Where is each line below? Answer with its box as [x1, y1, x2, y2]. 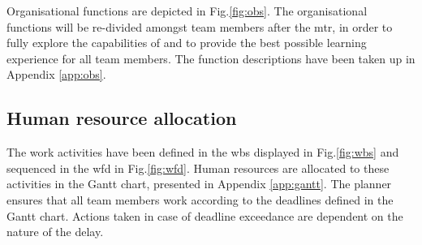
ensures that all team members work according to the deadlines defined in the [6, 191, 394, 208]
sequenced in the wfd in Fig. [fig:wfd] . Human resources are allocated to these [6, 159, 390, 176]
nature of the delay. [6, 223, 104, 240]
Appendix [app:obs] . [6, 66, 106, 83]
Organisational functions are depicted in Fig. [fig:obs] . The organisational [6, 2, 368, 19]
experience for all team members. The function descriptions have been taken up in [6, 49, 416, 67]
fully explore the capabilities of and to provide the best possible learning [6, 34, 367, 51]
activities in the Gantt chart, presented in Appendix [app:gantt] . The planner [6, 175, 392, 192]
